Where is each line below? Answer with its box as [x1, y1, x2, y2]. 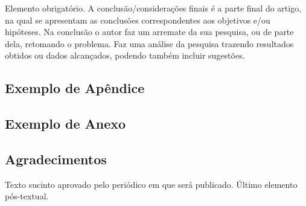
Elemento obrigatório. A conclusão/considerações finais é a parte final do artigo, [5, 2, 302, 14]
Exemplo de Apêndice [5, 79, 145, 97]
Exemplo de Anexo [5, 114, 126, 133]
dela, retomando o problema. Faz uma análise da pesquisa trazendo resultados [5, 37, 294, 50]
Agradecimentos [5, 149, 107, 168]
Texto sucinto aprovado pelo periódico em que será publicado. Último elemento [5, 178, 298, 190]
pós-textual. [5, 190, 49, 202]
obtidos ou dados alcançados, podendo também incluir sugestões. [5, 49, 245, 62]
